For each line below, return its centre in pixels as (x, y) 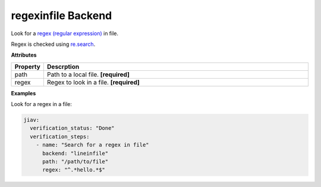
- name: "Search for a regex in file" (92, 145)
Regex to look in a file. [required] (93, 82)
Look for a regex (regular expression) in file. (65, 33)
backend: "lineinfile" (75, 153)
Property (28, 67)
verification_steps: (60, 136)
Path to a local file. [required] (88, 74)
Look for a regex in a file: (42, 104)
